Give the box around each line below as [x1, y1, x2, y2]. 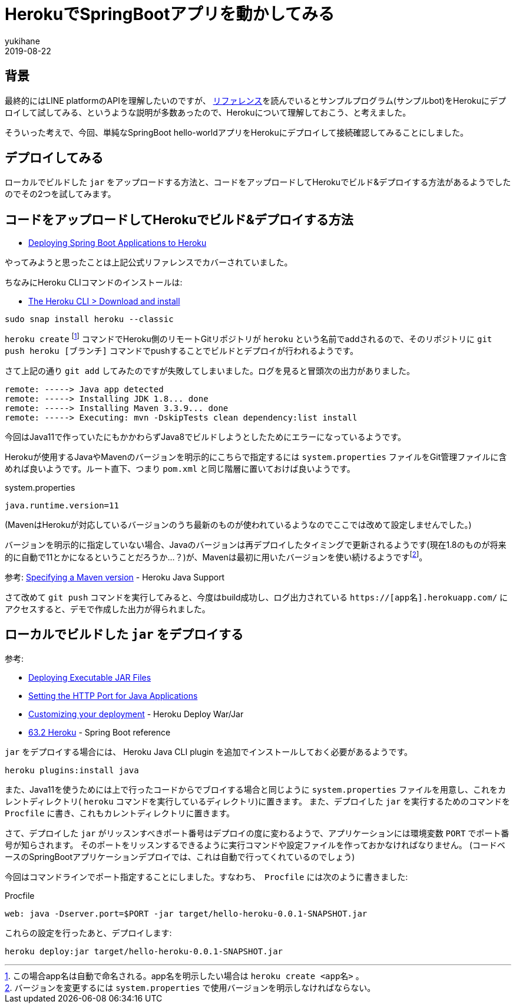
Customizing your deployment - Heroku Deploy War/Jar [28, 709, 244, 720]
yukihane [5, 35, 40, 46]
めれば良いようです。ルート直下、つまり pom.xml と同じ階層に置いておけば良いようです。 [5, 463, 355, 474]
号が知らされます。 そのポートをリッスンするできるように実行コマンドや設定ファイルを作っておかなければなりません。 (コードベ [5, 840, 505, 851]
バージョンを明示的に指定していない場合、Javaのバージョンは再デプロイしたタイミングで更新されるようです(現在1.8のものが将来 [5, 539, 507, 550]
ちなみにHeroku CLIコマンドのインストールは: [5, 277, 183, 288]
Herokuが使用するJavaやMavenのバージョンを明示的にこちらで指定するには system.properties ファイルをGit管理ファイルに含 [5, 451, 507, 462]
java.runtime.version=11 [5, 500, 119, 510]
